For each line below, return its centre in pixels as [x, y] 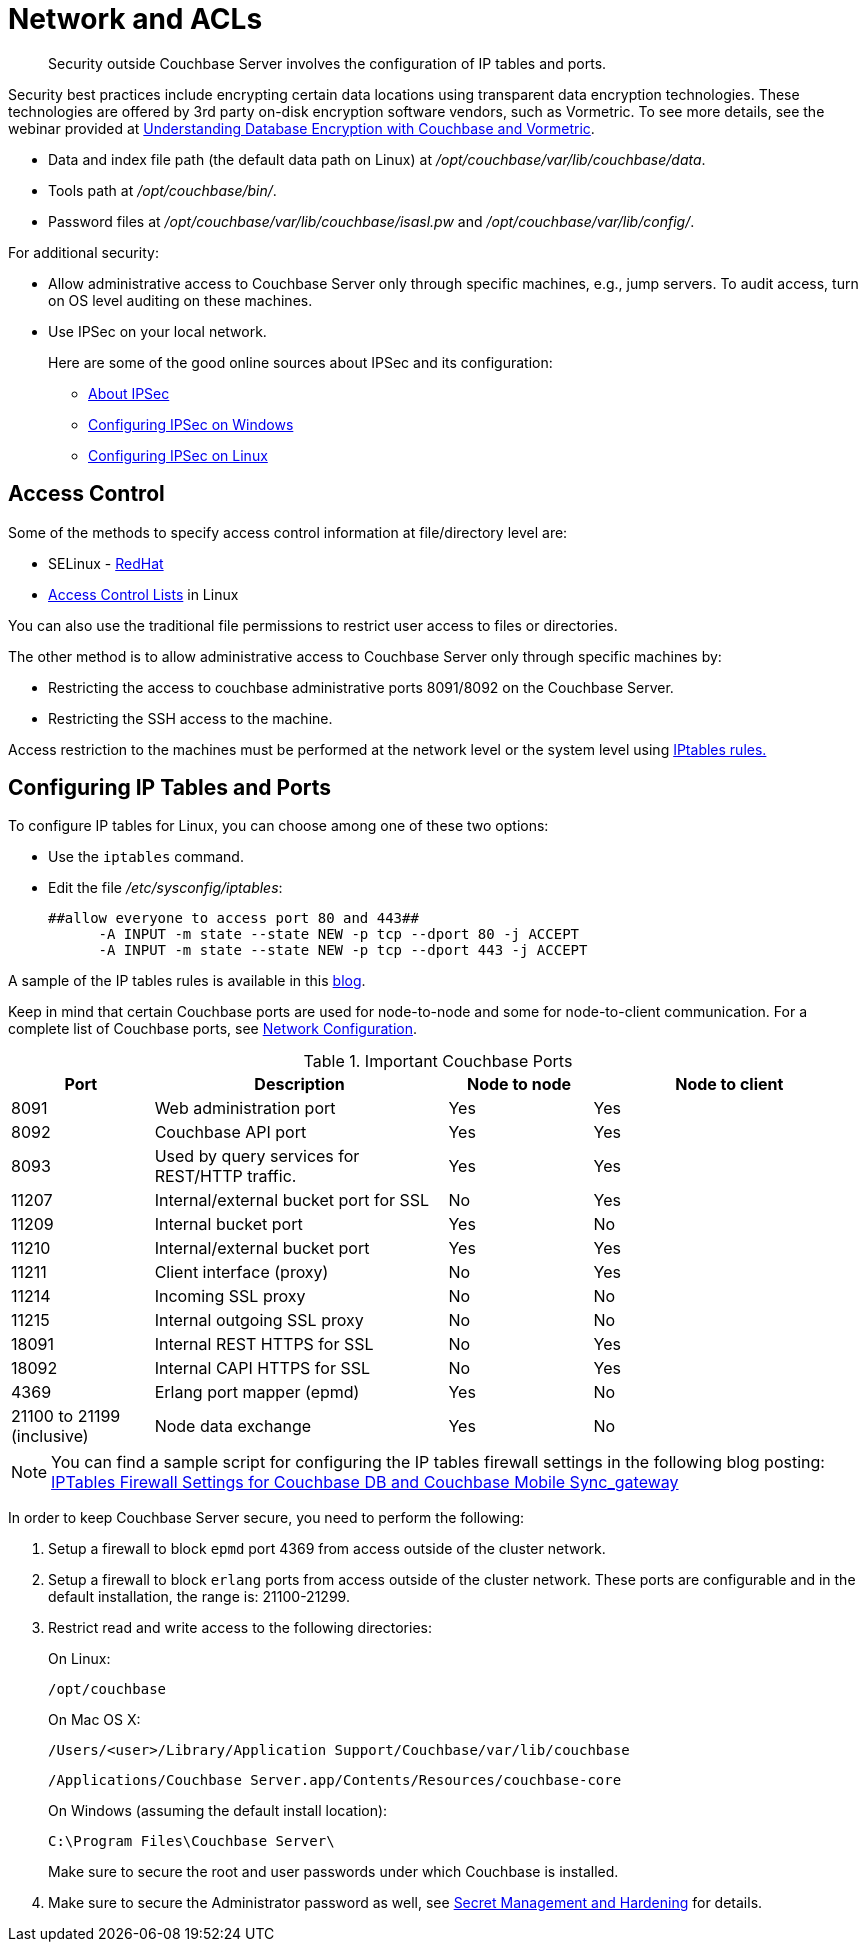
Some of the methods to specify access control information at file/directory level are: [288, 532]
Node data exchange [233, 1426]
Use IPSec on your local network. [157, 331]
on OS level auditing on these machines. [180, 300]
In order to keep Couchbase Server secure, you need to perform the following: [266, 1518]
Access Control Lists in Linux [143, 594]
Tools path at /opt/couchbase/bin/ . [162, 190]
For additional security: [83, 252]
